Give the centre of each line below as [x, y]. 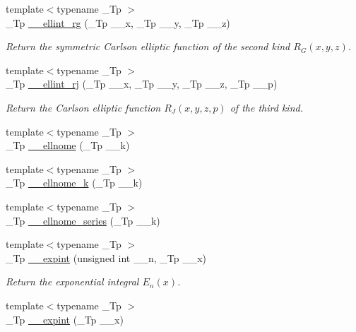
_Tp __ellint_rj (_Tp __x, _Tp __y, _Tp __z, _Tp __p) [142, 84]
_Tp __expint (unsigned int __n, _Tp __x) [106, 257]
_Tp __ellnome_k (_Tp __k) [74, 183]
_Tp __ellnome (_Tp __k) [68, 145]
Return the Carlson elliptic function [83, 107]
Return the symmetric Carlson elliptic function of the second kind [148, 46]
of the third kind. [266, 107]
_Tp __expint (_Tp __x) [65, 319]
